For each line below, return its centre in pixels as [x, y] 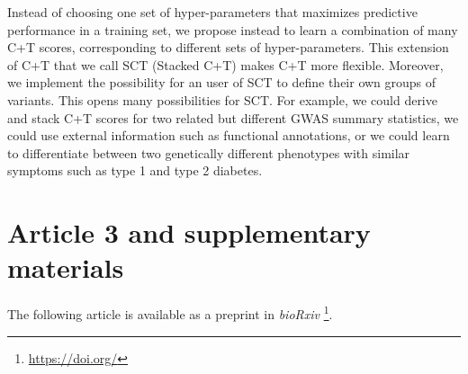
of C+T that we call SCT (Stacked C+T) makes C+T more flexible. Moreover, [225, 64]
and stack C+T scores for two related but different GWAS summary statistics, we [233, 117]
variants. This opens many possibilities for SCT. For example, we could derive [222, 99]
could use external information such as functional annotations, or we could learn [229, 135]
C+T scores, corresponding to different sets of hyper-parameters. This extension [228, 47]
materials [66, 267]
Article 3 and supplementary [189, 232]
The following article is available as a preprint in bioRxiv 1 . [170, 312]
